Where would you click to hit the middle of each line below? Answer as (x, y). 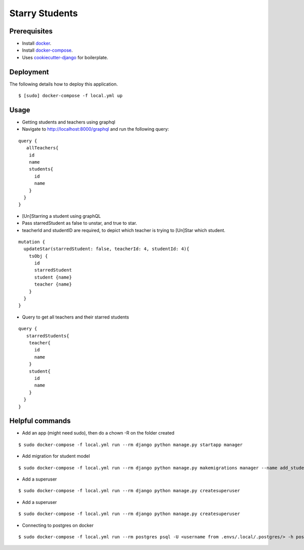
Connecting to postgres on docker (58, 525)
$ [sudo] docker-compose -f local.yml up (70, 96)
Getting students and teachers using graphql (69, 122)
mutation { (32, 242)
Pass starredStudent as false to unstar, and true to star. (80, 223)
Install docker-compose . (47, 50)
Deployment (29, 72)
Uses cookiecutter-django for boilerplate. (65, 57)
